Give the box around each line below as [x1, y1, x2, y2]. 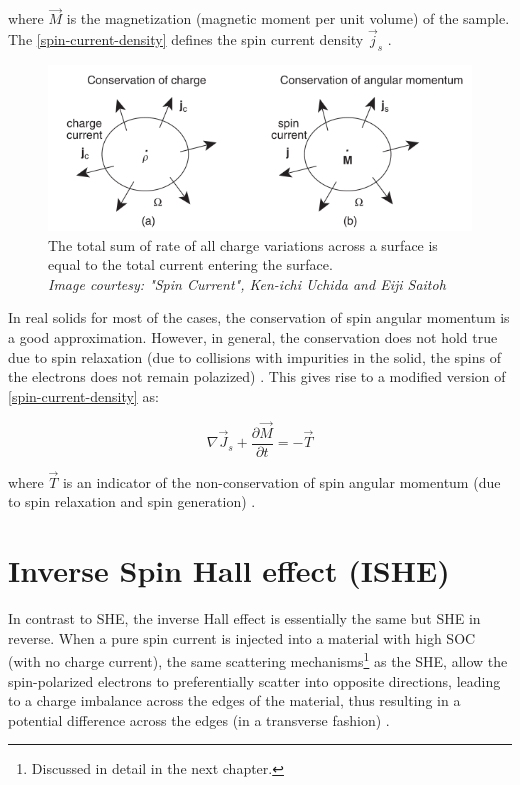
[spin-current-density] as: [8, 385, 159, 406]
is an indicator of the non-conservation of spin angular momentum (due [62, 471, 501, 492]
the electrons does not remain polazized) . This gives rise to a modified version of [8, 366, 506, 387]
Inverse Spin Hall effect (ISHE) [8, 550, 450, 591]
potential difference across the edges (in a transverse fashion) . [8, 709, 390, 730]
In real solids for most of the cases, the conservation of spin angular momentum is [8, 307, 510, 328]
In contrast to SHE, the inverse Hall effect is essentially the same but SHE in [8, 608, 481, 629]
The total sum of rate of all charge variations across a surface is [48, 234, 438, 255]
